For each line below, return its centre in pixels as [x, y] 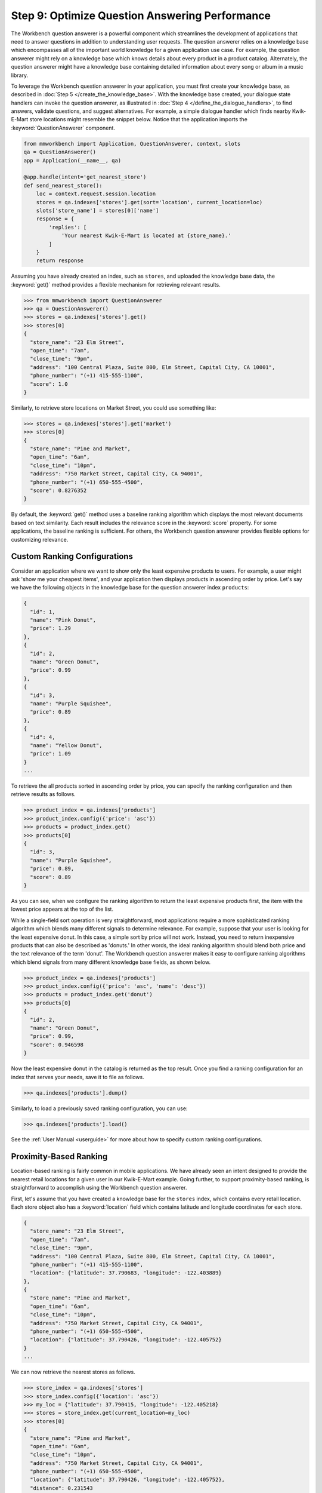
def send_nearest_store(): [63, 185]
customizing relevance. [40, 539]
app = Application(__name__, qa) [72, 160]
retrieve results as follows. [43, 794]
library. [20, 75]
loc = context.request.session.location [96, 194]
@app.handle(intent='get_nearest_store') [85, 177]
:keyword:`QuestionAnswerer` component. [63, 128]
